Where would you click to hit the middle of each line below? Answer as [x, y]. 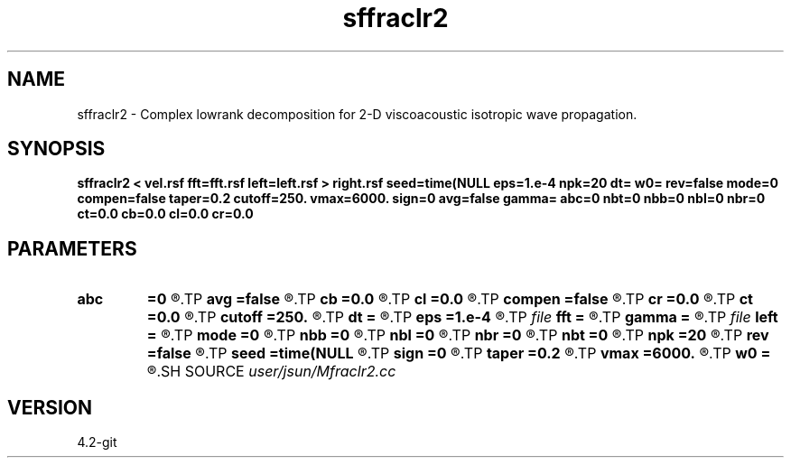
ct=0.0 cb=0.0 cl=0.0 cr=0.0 [165, 214]
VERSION [50, 407]
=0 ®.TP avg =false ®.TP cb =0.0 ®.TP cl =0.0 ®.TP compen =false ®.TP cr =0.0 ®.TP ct [450, 299]
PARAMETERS [72, 248]
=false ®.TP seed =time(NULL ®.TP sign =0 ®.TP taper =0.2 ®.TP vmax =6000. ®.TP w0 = [459, 353]
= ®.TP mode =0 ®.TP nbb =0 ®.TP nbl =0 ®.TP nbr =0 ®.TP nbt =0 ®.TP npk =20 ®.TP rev [458, 335]
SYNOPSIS [56, 149]
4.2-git [97, 442]
